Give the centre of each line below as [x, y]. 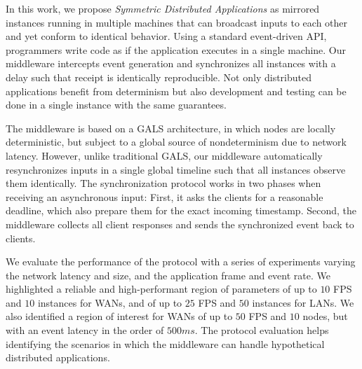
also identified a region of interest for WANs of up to [119, 316]
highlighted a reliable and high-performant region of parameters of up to [161, 289]
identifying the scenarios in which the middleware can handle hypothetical [165, 343]
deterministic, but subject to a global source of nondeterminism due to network [176, 142]
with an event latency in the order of [85, 330]
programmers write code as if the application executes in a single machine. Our [176, 49]
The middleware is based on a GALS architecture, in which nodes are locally [171, 128]
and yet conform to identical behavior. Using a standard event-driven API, [166, 36]
